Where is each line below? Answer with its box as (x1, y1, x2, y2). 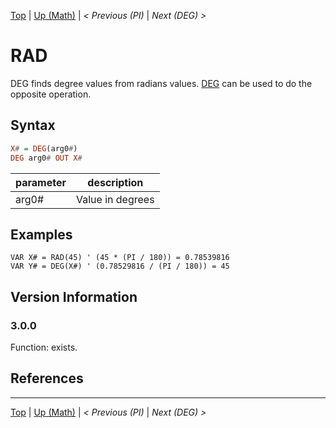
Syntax (10, 117, 56, 134)
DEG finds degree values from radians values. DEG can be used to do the (10, 77, 313, 89)
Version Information (10, 288, 138, 305)
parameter (15, 175, 67, 189)
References (10, 370, 84, 387)
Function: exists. (10, 341, 78, 353)
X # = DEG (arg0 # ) (10, 143, 78, 154)
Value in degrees (76, 192, 155, 206)
